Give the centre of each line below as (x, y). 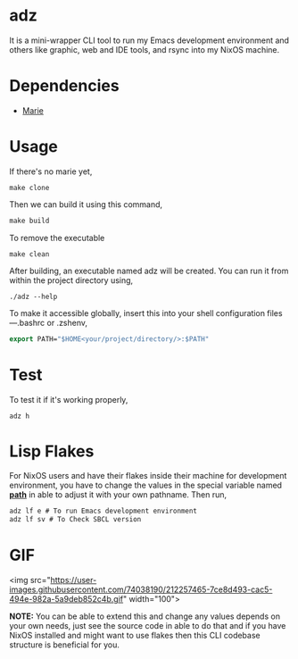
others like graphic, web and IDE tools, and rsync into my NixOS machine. (145, 49)
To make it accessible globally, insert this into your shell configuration (137, 313)
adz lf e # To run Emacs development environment (103, 511)
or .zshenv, (67, 322)
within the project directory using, (71, 280)
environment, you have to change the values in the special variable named (146, 485)
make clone (29, 188)
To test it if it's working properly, (69, 399)
